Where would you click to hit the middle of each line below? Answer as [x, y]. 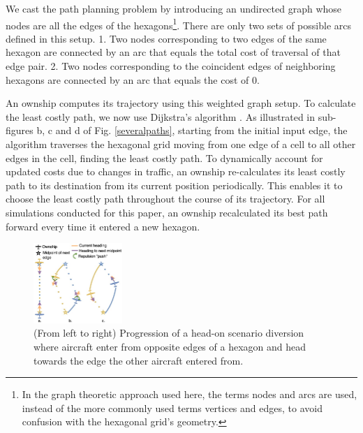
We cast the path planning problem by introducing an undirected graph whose [174, 8]
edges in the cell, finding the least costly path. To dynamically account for [164, 157]
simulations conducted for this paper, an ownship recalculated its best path [167, 212]
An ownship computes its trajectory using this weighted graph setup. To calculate [181, 103]
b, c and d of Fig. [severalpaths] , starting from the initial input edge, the [192, 130]
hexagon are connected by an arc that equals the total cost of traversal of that [173, 52]
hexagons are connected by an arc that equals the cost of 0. [133, 79]
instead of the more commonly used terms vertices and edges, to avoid [172, 408]
